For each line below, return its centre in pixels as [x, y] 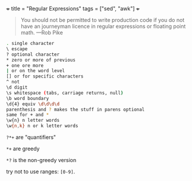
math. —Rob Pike [42, 33]
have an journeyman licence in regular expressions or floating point [103, 26]
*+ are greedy [23, 148]
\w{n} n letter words [33, 121]
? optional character [33, 54]
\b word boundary [28, 98]
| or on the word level [36, 71]
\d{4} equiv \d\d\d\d [33, 104]
